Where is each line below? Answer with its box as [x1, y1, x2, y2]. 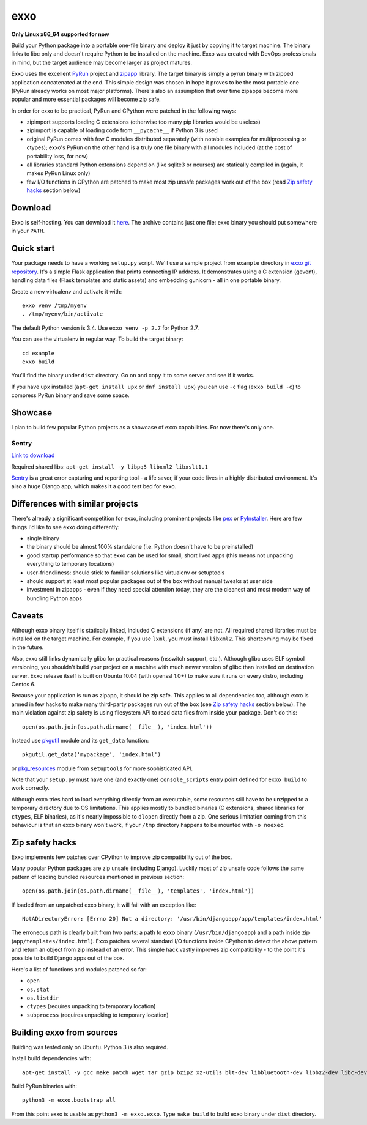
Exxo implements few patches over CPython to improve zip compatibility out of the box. [11, 853, 232, 861]
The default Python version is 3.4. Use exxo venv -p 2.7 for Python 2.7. [11, 324, 199, 332]
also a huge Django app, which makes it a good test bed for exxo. [11, 483, 177, 490]
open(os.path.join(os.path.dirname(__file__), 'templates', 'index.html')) [22, 888, 254, 894]
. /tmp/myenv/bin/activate [22, 311, 103, 317]
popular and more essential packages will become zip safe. [11, 95, 161, 103]
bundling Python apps [26, 594, 83, 602]
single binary [26, 534, 59, 541]
